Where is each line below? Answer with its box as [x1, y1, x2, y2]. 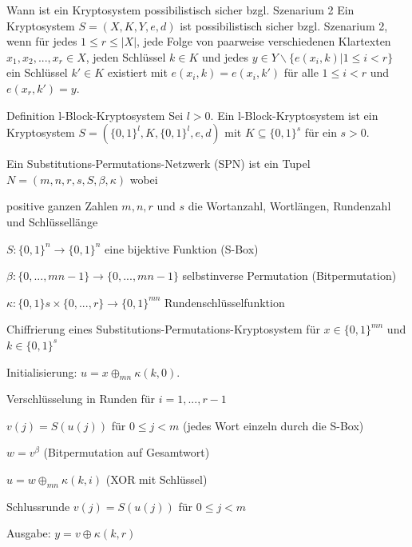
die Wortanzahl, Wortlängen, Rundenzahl [188, 198, 391, 214]
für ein [304, 124, 337, 141]
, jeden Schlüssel [85, 48, 166, 65]
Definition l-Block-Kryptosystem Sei [6, 106, 184, 123]
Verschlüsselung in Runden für [6, 390, 156, 407]
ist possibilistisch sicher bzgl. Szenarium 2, [180, 17, 388, 34]
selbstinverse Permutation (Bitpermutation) [182, 267, 397, 284]
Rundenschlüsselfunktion [164, 293, 285, 310]
